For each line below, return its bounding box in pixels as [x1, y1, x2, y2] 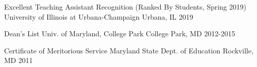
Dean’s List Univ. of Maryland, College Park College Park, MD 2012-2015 [4, 28, 235, 39]
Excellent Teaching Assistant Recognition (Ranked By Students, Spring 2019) [4, 2, 246, 12]
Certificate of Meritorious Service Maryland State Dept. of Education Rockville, [4, 45, 253, 55]
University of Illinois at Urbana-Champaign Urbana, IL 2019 [4, 11, 193, 22]
